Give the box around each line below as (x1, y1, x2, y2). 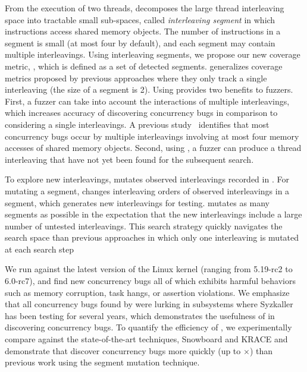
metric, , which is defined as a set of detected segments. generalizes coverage (5, 59, 283, 72)
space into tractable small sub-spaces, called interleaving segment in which (5, 13, 275, 26)
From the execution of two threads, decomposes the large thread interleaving (5, 2, 284, 14)
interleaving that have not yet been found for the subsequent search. (5, 153, 254, 165)
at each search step (5, 242, 74, 255)
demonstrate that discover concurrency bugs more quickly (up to (5, 344, 241, 357)
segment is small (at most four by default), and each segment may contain (5, 36, 275, 49)
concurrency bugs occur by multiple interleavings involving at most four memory (5, 130, 299, 142)
